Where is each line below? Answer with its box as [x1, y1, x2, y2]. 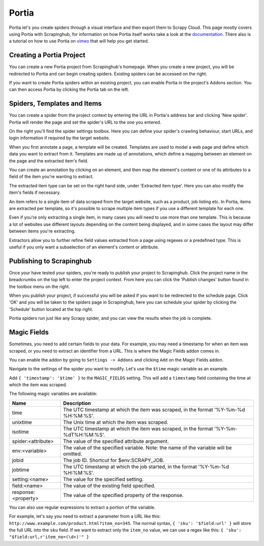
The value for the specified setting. [63, 476, 144, 483]
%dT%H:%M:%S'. [63, 431, 105, 438]
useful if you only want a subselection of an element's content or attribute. [9, 244, 159, 250]
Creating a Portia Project [9, 51, 86, 59]
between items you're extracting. [9, 228, 76, 234]
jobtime [12, 466, 29, 473]
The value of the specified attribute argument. [63, 438, 169, 444]
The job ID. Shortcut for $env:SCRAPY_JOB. [63, 457, 165, 464]
